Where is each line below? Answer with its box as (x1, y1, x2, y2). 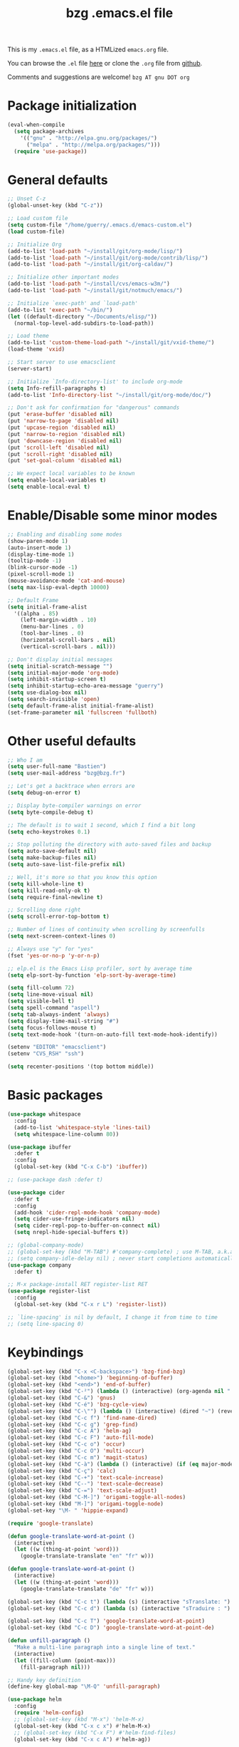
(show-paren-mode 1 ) (7, 537, 69, 544)
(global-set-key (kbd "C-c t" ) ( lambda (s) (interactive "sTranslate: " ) (7, 1598, 231, 1605)
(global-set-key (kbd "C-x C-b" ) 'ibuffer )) (14, 1163, 148, 1171)
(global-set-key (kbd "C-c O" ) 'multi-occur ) (7, 1448, 144, 1455)
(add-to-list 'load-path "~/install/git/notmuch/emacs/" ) (7, 287, 183, 294)
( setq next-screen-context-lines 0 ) (7, 933, 116, 940)
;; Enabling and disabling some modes (7, 531, 122, 538)
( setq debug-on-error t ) (7, 789, 81, 797)
